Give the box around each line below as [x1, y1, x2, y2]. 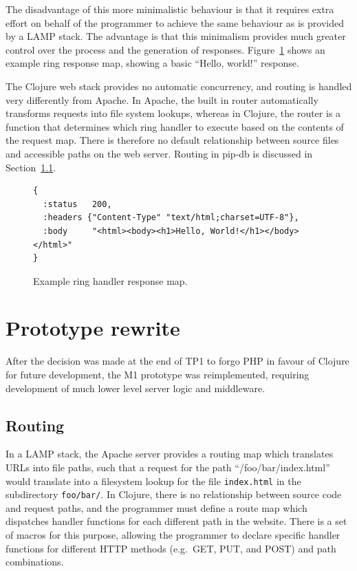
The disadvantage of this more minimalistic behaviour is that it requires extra [6, 2, 334, 16]
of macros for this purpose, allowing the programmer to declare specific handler [6, 528, 340, 542]
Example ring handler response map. [33, 273, 188, 288]
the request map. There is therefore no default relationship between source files [6, 133, 339, 147]
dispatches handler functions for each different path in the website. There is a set [6, 514, 347, 528]
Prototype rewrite [6, 314, 180, 342]
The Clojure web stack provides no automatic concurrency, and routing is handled [6, 78, 352, 93]
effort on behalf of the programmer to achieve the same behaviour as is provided [6, 15, 344, 30]
